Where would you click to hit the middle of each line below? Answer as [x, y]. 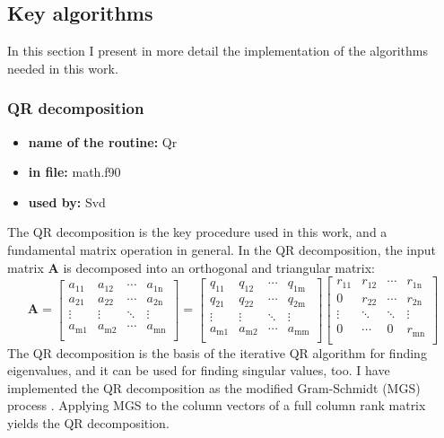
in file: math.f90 [74, 172]
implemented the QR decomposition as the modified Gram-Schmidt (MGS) [214, 387]
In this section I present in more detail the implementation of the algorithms [218, 51]
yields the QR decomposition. [88, 423]
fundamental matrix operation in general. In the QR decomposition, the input [222, 249]
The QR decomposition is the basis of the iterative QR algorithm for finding [217, 352]
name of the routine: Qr [103, 141]
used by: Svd [67, 201]
